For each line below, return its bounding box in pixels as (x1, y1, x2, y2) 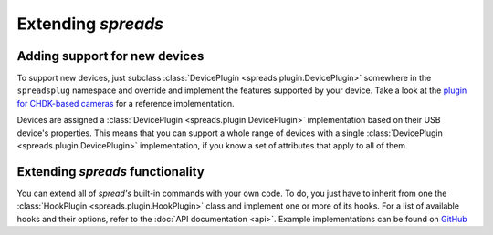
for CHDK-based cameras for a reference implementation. (16, 97, 235, 108)
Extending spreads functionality (16, 164, 205, 179)
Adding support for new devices (16, 48, 205, 64)
